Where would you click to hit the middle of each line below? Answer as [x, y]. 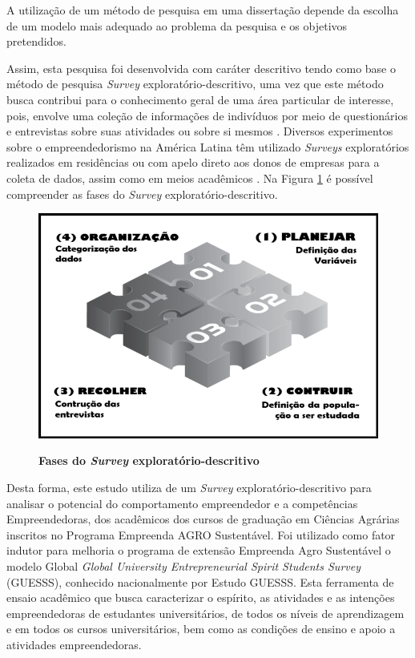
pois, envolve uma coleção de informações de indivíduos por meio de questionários [207, 115]
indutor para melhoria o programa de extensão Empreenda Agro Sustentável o [199, 550]
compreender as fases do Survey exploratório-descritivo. [142, 194]
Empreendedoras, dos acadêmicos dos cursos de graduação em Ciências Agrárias [203, 519]
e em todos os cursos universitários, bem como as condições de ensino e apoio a [201, 629]
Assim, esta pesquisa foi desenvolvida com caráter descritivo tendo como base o [201, 68]
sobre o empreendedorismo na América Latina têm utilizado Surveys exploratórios [208, 146]
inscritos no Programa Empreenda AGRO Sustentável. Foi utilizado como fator [201, 534]
